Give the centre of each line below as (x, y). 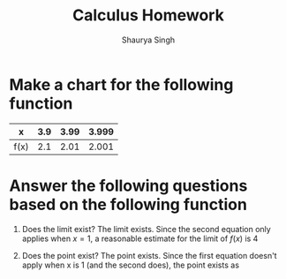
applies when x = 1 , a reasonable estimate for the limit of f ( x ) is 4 (140, 238)
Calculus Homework (148, 15)
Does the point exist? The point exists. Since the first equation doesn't (149, 255)
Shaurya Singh (148, 40)
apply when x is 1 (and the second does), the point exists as (131, 265)
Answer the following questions (128, 185)
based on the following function (128, 204)
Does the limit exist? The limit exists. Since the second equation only (146, 229)
